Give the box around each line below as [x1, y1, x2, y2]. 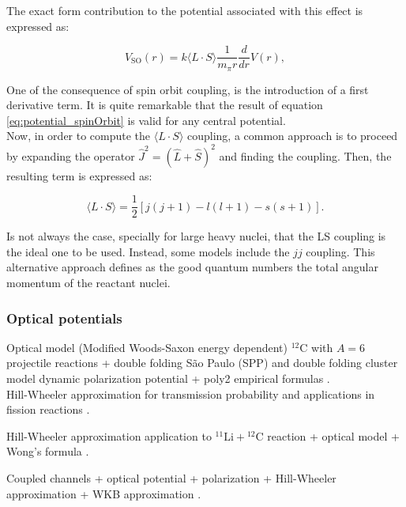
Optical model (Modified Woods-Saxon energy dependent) [6, 339, 288, 355]
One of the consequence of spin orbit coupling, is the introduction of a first [6, 81, 369, 97]
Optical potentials [6, 308, 122, 327]
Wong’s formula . [6, 443, 89, 460]
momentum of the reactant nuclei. [6, 274, 171, 291]
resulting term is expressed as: [6, 167, 152, 184]
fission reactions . [6, 401, 90, 418]
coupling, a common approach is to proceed [187, 127, 398, 144]
